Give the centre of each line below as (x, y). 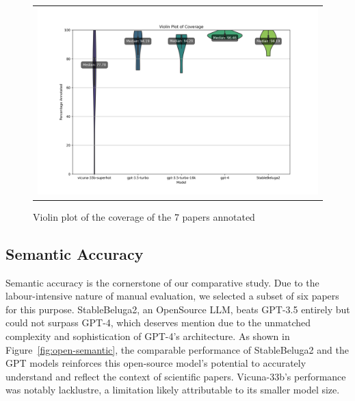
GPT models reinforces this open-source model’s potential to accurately (156, 363)
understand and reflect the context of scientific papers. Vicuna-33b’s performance (176, 376)
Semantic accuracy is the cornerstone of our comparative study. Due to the (162, 282)
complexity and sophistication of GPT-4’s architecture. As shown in (148, 336)
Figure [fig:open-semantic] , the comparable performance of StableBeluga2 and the (177, 349)
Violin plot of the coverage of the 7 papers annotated (144, 216)
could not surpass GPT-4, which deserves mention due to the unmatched (158, 323)
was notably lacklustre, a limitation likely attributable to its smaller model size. (173, 390)
